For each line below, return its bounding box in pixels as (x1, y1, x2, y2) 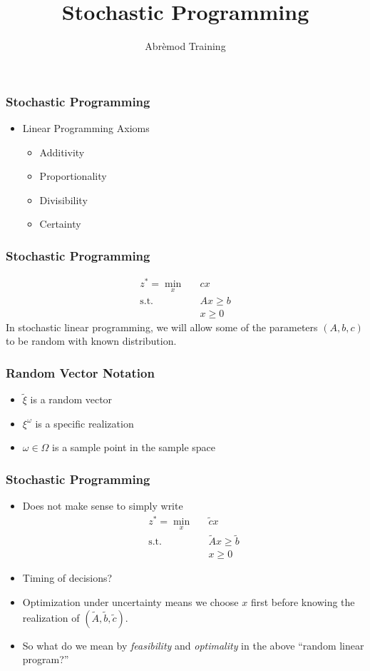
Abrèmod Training (145, 39, 226, 54)
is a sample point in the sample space (52, 440, 216, 455)
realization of (22, 610, 80, 625)
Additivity (39, 144, 85, 159)
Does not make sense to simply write (22, 498, 183, 513)
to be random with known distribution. (6, 333, 177, 348)
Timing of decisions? (22, 570, 113, 585)
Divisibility (39, 192, 88, 207)
